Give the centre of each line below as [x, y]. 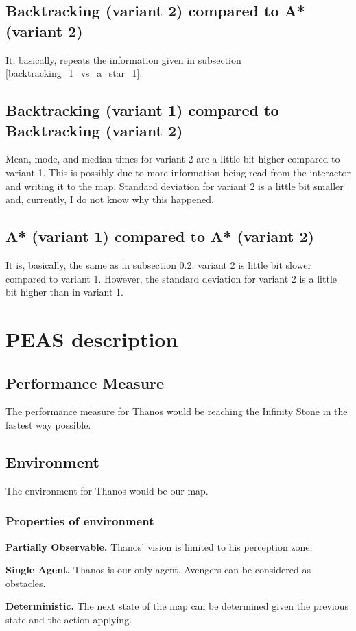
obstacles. [26, 583]
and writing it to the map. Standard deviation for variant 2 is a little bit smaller [175, 186]
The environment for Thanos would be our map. [107, 490]
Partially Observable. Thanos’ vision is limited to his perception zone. [159, 546]
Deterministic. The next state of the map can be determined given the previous [177, 606]
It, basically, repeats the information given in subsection [123, 59]
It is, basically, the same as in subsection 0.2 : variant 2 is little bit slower [158, 264]
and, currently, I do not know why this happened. [110, 199]
